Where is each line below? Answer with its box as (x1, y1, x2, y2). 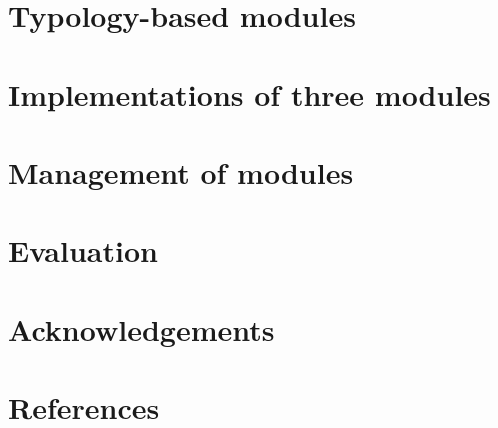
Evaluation (8, 230, 158, 271)
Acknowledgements (8, 308, 275, 349)
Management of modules (8, 151, 354, 192)
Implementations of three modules (8, 73, 491, 114)
